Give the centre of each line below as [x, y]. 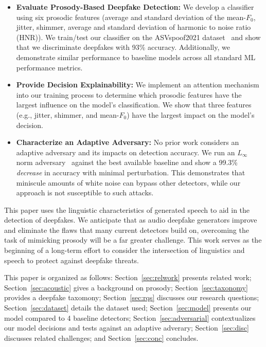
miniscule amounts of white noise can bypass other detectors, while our [128, 182]
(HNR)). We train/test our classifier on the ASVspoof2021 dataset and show [138, 37]
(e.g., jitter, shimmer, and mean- [68, 114]
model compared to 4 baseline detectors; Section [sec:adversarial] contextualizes [130, 317]
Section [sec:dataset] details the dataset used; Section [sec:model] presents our [128, 308]
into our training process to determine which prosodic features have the [129, 94]
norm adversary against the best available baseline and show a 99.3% [127, 162]
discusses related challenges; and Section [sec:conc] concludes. [101, 337]
